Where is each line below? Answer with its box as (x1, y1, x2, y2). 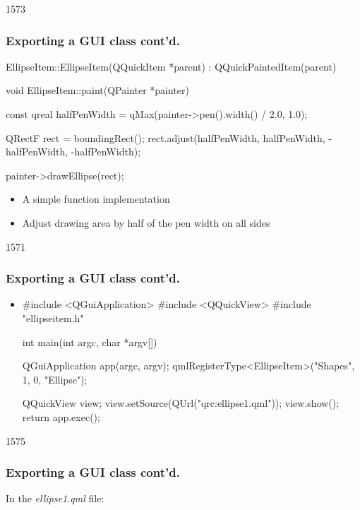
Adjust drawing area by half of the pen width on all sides (22, 215, 270, 230)
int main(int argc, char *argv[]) (22, 334, 157, 349)
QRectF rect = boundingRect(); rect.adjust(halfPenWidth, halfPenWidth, (6, 130, 325, 145)
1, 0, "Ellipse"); (22, 372, 88, 386)
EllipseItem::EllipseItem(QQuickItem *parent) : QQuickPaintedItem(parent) (6, 59, 337, 73)
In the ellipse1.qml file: (6, 491, 104, 506)
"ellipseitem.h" (22, 310, 84, 325)
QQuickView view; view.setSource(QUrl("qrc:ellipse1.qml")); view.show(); (22, 396, 340, 410)
